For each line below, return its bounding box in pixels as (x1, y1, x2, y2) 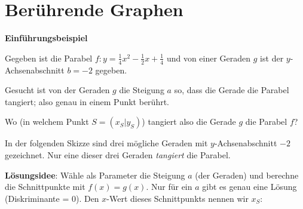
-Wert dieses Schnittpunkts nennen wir (106, 192, 249, 204)
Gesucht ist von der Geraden (5, 84, 110, 96)
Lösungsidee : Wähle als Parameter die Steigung (5, 168, 185, 181)
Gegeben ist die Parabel (5, 51, 93, 64)
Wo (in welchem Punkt (5, 115, 89, 128)
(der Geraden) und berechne (195, 168, 299, 181)
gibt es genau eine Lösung (202, 180, 297, 193)
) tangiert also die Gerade (142, 115, 236, 128)
